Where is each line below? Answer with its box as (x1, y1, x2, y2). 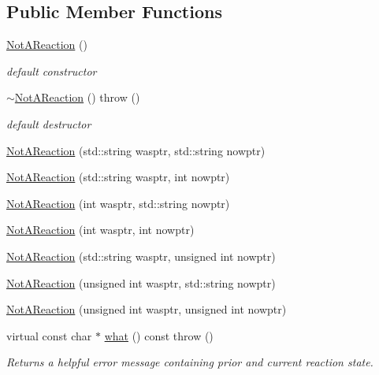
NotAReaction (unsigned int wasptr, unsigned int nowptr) (6, 301, 287, 317)
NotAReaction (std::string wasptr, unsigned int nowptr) (6, 247, 276, 264)
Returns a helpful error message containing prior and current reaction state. (6, 354, 373, 370)
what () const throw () (104, 327, 214, 343)
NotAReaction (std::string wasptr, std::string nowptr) (6, 142, 266, 158)
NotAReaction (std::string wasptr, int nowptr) (6, 169, 230, 185)
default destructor (6, 115, 91, 132)
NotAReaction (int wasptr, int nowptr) (6, 221, 195, 238)
